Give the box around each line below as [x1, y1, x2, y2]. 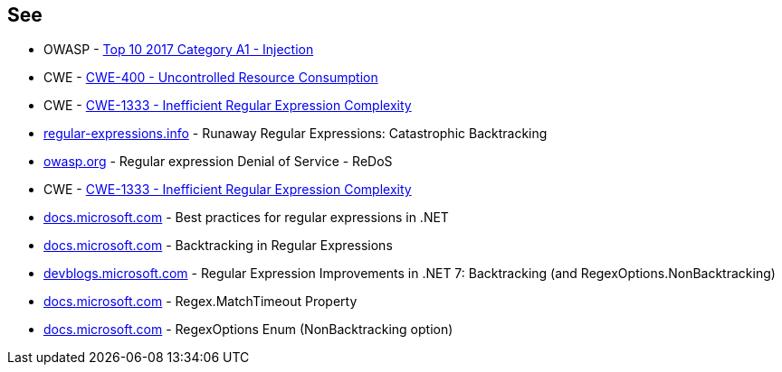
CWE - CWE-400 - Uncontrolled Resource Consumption [43, 70, 378, 86]
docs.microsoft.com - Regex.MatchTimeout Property [43, 293, 358, 310]
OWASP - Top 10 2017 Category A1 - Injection [43, 42, 314, 58]
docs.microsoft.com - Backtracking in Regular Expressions [43, 237, 393, 254]
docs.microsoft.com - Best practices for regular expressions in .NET [43, 209, 449, 226]
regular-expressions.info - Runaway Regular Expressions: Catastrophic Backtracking [43, 126, 548, 142]
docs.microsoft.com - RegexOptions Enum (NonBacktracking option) [43, 321, 453, 338]
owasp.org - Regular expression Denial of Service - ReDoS [43, 153, 393, 170]
